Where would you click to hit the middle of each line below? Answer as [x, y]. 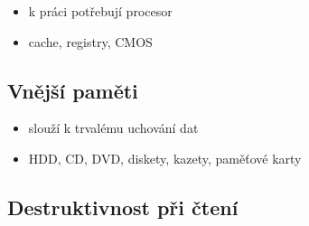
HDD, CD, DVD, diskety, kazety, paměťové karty [165, 158]
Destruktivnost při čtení [123, 207]
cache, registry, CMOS [90, 41]
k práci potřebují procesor [100, 11]
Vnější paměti [73, 90]
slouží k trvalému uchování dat [113, 128]
